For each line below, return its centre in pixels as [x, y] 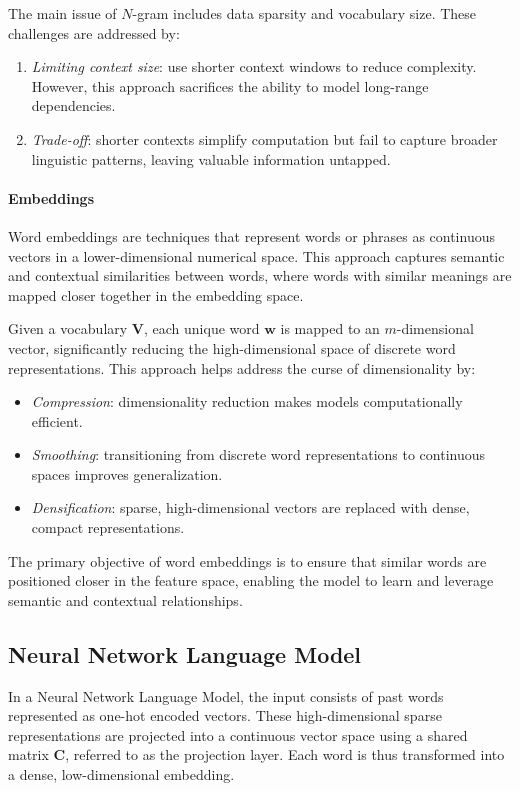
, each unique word [202, 328]
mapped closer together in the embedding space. [156, 294]
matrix [28, 754]
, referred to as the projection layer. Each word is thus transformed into [285, 754]
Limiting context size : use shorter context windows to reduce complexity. [254, 66]
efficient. [57, 420]
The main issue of [62, 13]
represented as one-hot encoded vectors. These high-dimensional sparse [225, 715]
